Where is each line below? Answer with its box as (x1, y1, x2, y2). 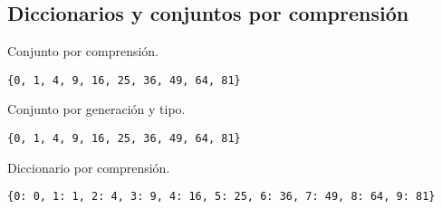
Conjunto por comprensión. (7, 42, 159, 61)
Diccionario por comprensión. (7, 157, 170, 176)
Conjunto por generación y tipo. (7, 100, 186, 119)
